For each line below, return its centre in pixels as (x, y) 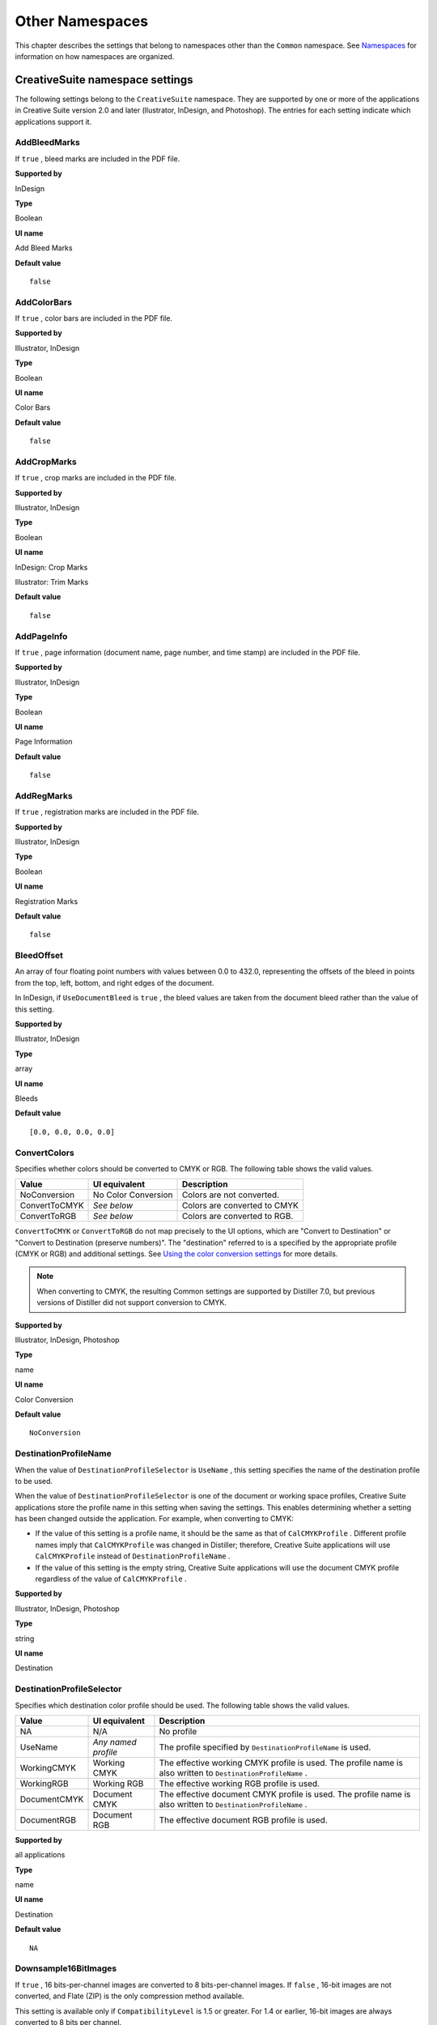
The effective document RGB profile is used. (243, 1820)
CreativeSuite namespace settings (104, 80)
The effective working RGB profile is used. (239, 1784)
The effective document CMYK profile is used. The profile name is (285, 1794)
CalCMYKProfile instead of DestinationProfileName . (133, 1556)
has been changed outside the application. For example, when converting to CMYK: (155, 1519)
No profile (178, 1731)
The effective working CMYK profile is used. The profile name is (281, 1763)
